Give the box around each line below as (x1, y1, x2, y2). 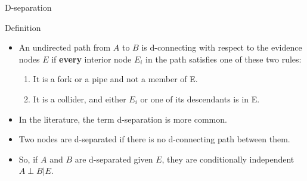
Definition (5, 21, 41, 33)
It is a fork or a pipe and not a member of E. (33, 73, 198, 85)
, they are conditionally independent (162, 152, 294, 165)
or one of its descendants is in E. (140, 92, 260, 105)
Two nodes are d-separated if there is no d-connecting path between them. (18, 133, 290, 145)
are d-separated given (75, 152, 153, 165)
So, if (18, 152, 38, 165)
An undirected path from (18, 41, 111, 54)
